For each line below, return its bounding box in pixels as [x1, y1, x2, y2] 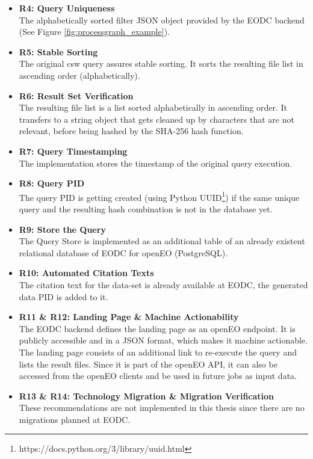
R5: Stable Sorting [19, 45, 98, 58]
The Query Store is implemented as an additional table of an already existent [19, 235, 305, 247]
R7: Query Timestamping [19, 144, 128, 157]
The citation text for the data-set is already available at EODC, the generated [19, 278, 308, 291]
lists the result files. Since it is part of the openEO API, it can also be [19, 357, 277, 370]
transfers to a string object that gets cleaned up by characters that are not [19, 112, 294, 125]
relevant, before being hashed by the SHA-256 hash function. [19, 125, 244, 137]
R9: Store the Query [19, 223, 106, 235]
